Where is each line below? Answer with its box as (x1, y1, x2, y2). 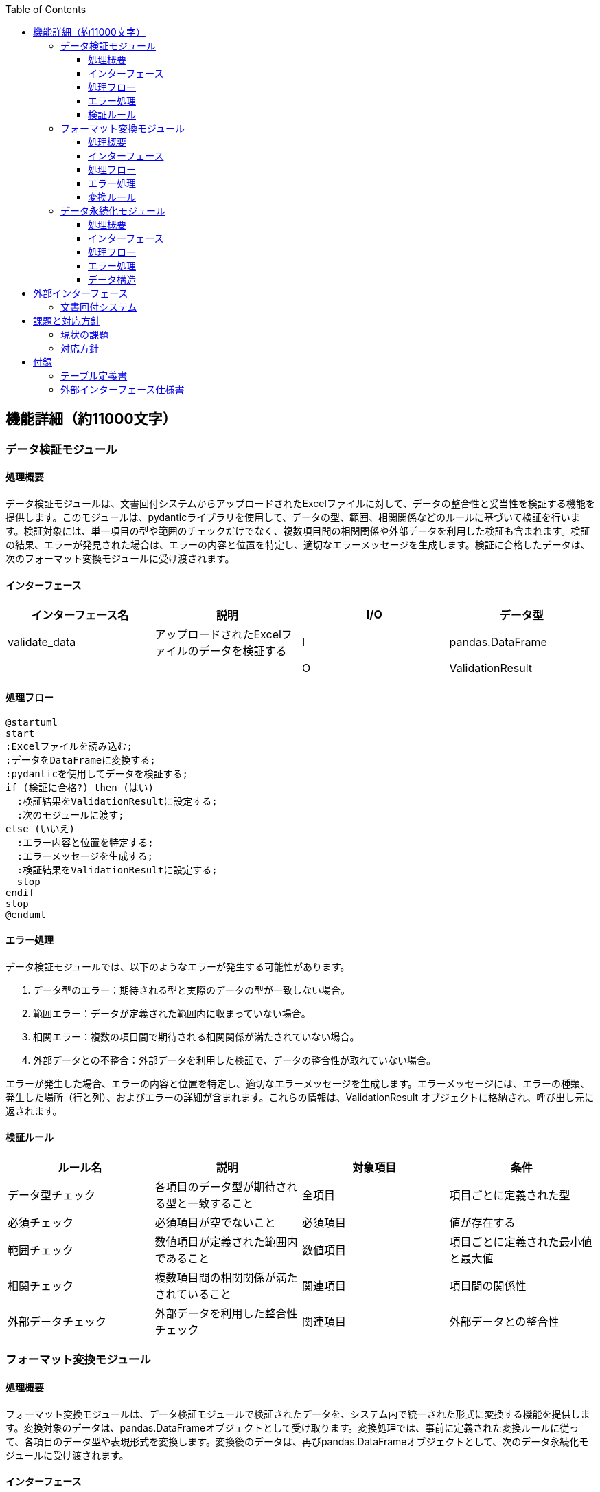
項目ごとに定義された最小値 (449, 1234, 592, 1249)
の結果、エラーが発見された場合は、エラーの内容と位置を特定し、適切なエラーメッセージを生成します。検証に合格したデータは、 (5, 539, 590, 551)
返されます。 (5, 1104, 62, 1117)
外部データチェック (8, 1314, 107, 1328)
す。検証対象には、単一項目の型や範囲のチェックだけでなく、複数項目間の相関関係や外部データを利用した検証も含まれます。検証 (5, 525, 590, 537)
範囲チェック (8, 1243, 74, 1257)
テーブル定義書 (60, 370, 128, 381)
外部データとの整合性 (449, 1314, 559, 1328)
